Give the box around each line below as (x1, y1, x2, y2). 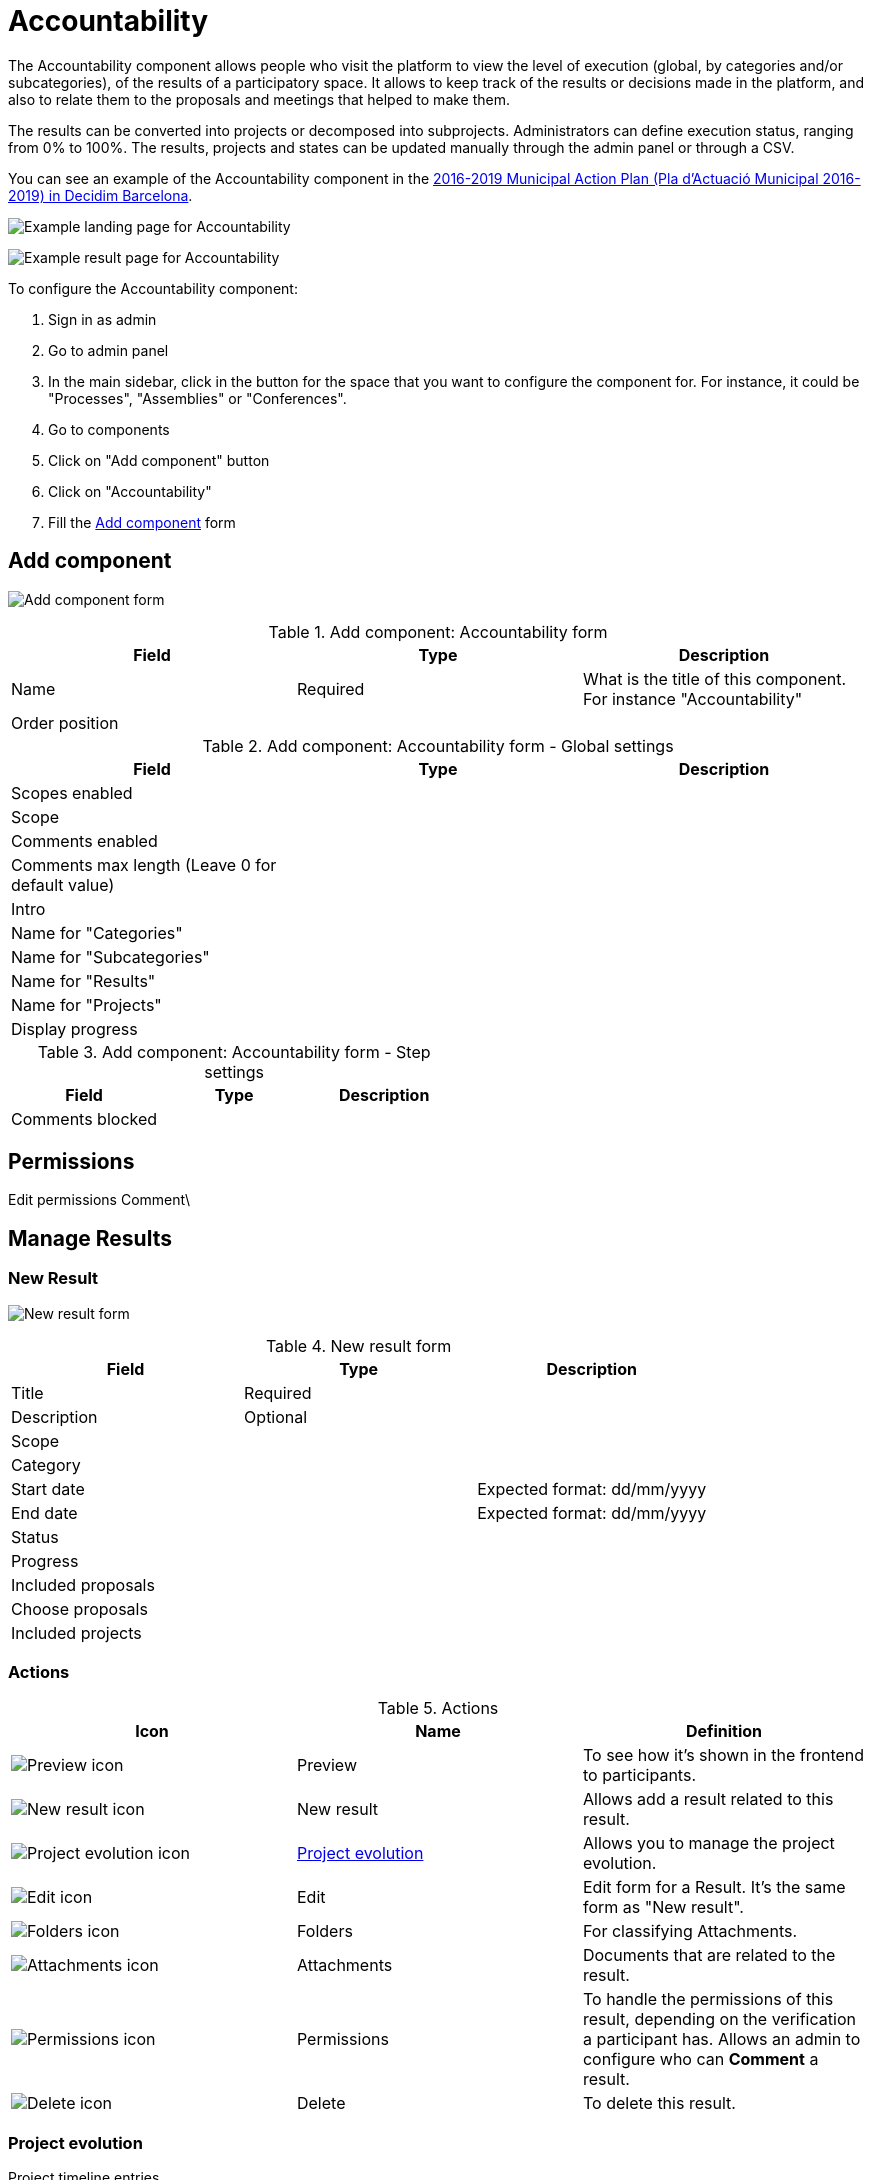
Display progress (11, 1018, 138, 1039)
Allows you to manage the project (582, 1833, 835, 1854)
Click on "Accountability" (48, 482, 212, 500)
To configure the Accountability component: (8, 279, 298, 297)
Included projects (11, 1622, 142, 1643)
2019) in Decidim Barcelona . (8, 186, 193, 204)
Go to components (48, 420, 170, 438)
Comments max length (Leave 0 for (11, 854, 277, 875)
